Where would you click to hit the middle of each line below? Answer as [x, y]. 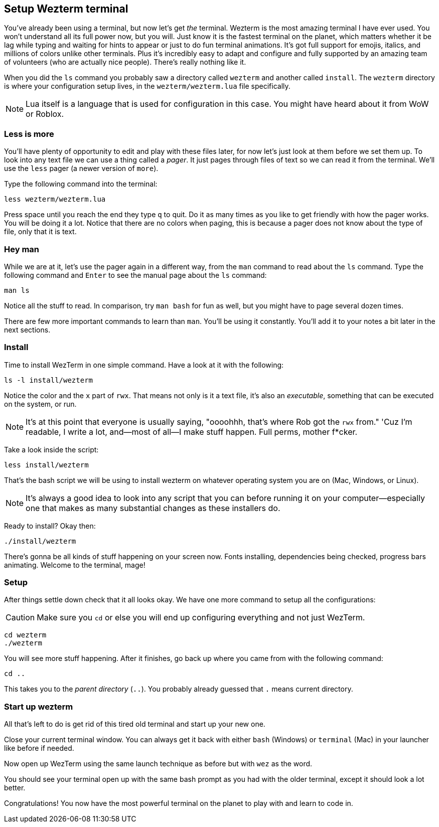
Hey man [22, 249]
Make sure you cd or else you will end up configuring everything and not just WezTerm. [201, 618]
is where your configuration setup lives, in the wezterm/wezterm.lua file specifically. [147, 86]
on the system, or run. [40, 404]
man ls [17, 290]
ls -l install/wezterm [49, 380]
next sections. [27, 329]
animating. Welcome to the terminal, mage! [75, 565]
